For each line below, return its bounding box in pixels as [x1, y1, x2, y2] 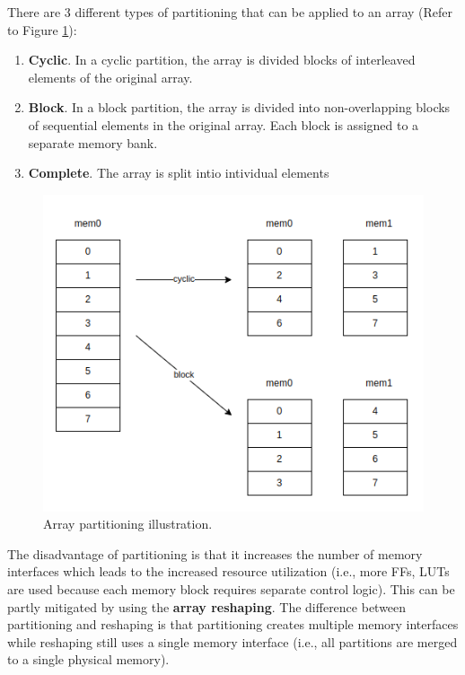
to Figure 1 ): [7, 20, 77, 39]
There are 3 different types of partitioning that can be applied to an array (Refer [7, 3, 453, 21]
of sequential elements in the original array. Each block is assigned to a [28, 115, 419, 134]
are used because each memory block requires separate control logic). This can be [7, 580, 455, 598]
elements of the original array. [28, 67, 193, 86]
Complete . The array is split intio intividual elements [28, 163, 329, 182]
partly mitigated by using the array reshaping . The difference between [7, 597, 407, 616]
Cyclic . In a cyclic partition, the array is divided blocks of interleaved [28, 50, 416, 69]
